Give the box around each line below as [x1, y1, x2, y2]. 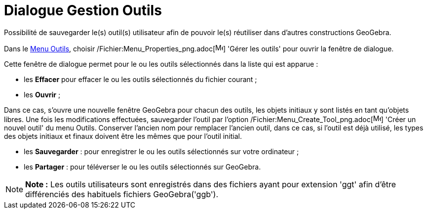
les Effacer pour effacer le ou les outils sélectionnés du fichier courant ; [24, 75, 257, 84]
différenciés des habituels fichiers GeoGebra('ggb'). [25, 189, 218, 199]
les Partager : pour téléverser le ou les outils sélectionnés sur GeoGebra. [24, 162, 261, 171]
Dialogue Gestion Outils [4, 2, 162, 19]
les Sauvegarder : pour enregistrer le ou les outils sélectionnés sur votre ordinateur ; [24, 147, 299, 156]
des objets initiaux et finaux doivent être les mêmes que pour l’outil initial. [4, 131, 242, 140]
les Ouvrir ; [24, 90, 61, 99]
